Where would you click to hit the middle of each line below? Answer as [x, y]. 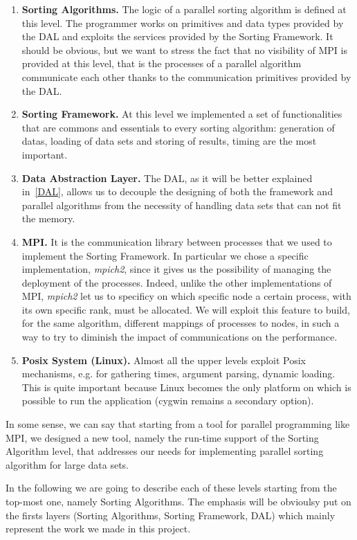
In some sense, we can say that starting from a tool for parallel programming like [178, 424]
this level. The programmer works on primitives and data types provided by [183, 22]
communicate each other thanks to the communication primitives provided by [186, 76]
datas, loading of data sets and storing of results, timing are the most [169, 141]
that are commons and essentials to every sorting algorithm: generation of [178, 127]
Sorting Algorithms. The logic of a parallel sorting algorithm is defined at [184, 9]
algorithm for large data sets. [67, 464]
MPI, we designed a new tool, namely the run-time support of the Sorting [162, 437]
